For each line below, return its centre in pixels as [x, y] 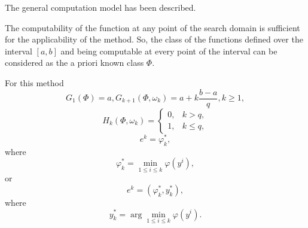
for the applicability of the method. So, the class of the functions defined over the [154, 39]
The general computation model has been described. [100, 7]
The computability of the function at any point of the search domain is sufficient [153, 27]
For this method [34, 82]
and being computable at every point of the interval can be [169, 51]
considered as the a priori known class [74, 63]
